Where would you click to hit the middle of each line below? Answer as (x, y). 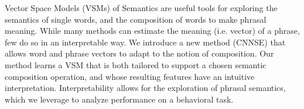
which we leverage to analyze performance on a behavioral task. (119, 99)
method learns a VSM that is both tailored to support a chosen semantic (136, 64)
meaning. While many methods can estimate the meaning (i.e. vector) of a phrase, (152, 31)
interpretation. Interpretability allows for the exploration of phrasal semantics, (145, 88)
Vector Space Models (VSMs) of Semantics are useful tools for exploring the (141, 8)
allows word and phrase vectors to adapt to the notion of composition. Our (139, 53)
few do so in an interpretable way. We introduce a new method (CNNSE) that (145, 42)
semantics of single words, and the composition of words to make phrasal (136, 19)
